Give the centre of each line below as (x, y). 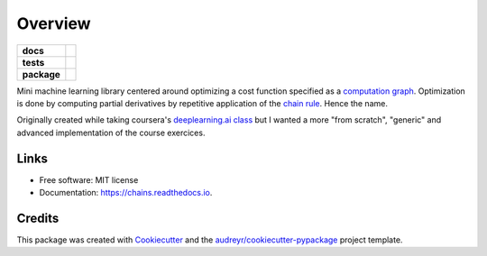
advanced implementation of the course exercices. (111, 133)
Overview (54, 23)
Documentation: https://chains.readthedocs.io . (126, 193)
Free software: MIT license (89, 179)
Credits (38, 218)
